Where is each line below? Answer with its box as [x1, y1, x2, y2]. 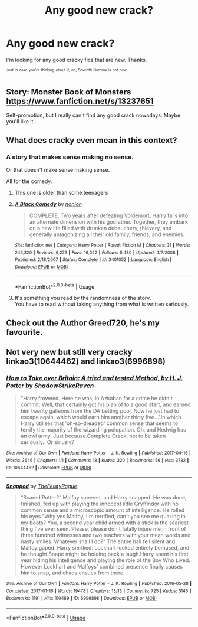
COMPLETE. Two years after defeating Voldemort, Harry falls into [29, 212, 189, 219]
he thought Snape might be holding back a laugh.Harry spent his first [20, 550, 189, 558]
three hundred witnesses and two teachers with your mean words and [20, 532, 191, 539]
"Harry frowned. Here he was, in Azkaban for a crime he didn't [20, 395, 173, 402]
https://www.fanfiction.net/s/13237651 [6, 96, 154, 106]
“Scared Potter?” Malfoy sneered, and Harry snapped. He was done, [20, 494, 187, 501]
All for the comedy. [6, 178, 52, 185]
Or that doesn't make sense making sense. [6, 166, 110, 173]
